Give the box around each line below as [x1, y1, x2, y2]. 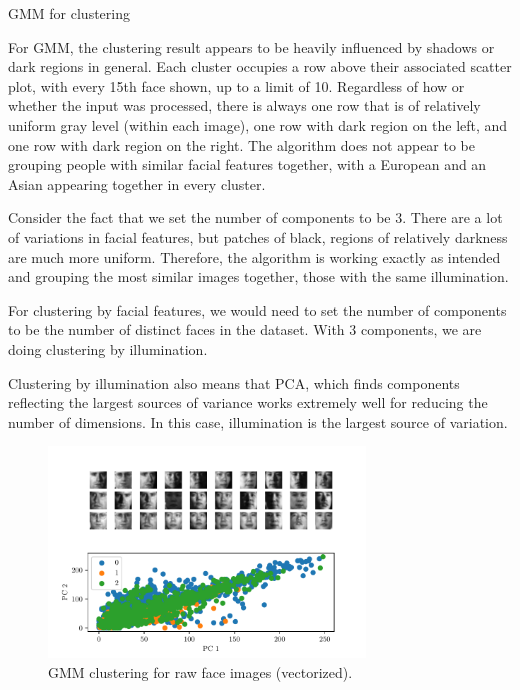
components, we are [360, 319, 482, 340]
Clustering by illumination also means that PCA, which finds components [8, 372, 460, 393]
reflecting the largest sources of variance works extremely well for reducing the [8, 392, 488, 413]
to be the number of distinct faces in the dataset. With [8, 319, 345, 340]
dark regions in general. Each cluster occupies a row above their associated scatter [8, 56, 512, 77]
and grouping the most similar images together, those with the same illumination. [8, 266, 509, 287]
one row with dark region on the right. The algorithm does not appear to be [8, 134, 475, 155]
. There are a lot [402, 207, 503, 228]
